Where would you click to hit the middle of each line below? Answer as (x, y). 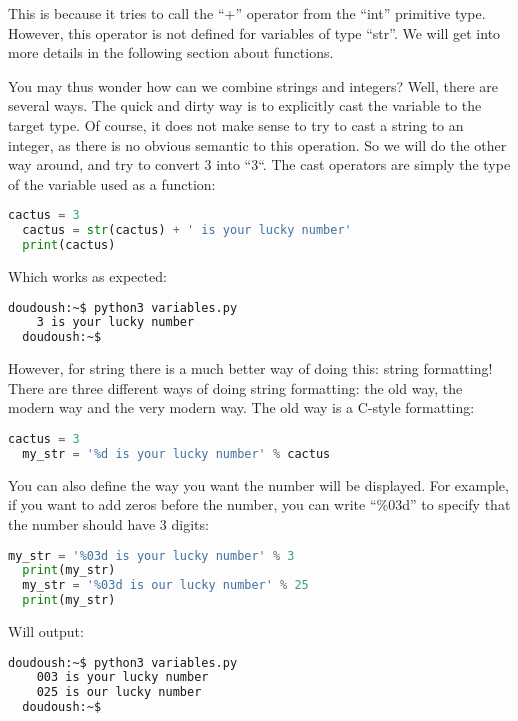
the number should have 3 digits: (108, 523)
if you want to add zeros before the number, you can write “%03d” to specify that (259, 504)
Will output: (46, 631)
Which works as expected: (87, 275)
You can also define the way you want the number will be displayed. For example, (258, 484)
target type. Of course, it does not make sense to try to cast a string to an (236, 124)
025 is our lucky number (119, 692)
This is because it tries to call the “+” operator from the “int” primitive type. (247, 13)
